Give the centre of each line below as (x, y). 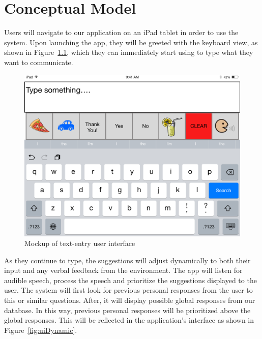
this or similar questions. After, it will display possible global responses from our (130, 300)
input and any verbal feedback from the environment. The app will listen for (123, 270)
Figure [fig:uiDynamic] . (41, 330)
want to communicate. (39, 62)
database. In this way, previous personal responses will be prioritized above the (127, 310)
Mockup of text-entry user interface (80, 243)
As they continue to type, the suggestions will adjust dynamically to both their (127, 260)
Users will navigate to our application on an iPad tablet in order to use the (121, 32)
